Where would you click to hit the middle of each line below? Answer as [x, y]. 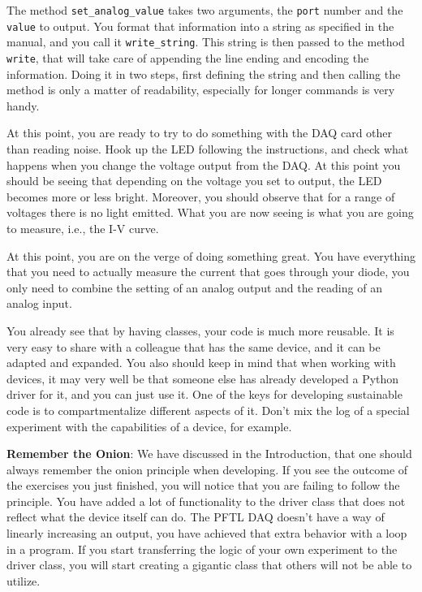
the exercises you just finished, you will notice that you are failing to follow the [203, 485]
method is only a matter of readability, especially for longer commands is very [201, 90]
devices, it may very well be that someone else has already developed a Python [203, 378]
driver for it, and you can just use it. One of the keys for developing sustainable [205, 394]
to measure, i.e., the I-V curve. [83, 228]
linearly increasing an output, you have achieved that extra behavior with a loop [207, 533]
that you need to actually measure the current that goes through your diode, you [208, 272]
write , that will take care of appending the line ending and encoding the [188, 57]
